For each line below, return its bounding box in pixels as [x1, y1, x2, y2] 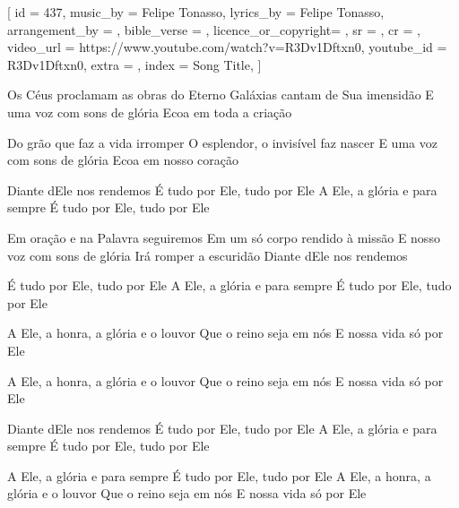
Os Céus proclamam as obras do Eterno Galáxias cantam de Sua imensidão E [7, 85, 434, 104]
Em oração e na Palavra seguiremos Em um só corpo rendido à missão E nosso [7, 228, 440, 246]
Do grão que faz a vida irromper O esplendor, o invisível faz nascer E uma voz [7, 133, 437, 151]
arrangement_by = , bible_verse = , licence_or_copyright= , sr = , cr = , [7, 20, 420, 39]
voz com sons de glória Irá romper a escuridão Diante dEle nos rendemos [7, 245, 408, 264]
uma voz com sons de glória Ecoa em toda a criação [7, 102, 292, 121]
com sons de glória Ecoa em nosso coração [7, 151, 238, 169]
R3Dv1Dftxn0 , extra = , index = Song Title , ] [7, 55, 262, 73]
